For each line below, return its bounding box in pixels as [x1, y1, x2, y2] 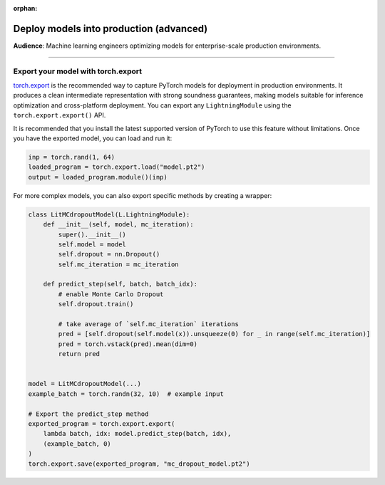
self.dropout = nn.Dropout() [58, 250, 160, 259]
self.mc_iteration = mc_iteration [58, 260, 179, 268]
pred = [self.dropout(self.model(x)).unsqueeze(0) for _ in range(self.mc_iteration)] [58, 330, 371, 338]
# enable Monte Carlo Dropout [58, 290, 164, 298]
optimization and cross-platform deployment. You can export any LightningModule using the [13, 100, 292, 110]
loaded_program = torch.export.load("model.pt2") [28, 163, 205, 171]
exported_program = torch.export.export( [28, 419, 175, 427]
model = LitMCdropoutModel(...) [28, 380, 142, 388]
